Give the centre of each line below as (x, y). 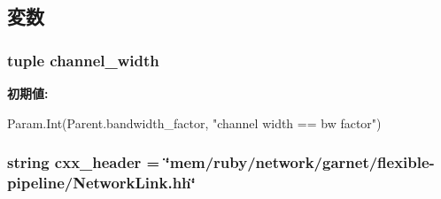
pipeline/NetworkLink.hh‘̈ (101, 183)
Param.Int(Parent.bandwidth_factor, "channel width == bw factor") (194, 122)
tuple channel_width (83, 60)
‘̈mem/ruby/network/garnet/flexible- (300, 162)
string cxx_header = (84, 162)
